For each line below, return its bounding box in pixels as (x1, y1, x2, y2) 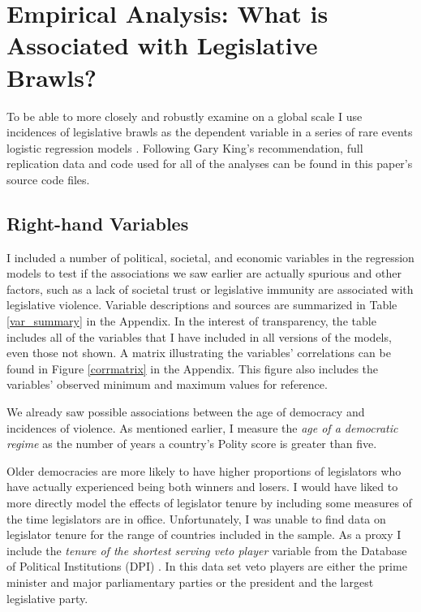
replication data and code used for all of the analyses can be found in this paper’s (6, 155, 413, 172)
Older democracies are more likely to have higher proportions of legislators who (6, 462, 402, 479)
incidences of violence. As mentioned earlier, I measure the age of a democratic (6, 419, 398, 436)
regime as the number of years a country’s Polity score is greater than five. (6, 435, 377, 452)
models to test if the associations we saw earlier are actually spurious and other (6, 265, 402, 282)
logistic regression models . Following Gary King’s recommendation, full (6, 139, 363, 156)
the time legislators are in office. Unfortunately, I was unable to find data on (6, 510, 386, 527)
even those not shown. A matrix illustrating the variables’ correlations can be (6, 344, 391, 361)
